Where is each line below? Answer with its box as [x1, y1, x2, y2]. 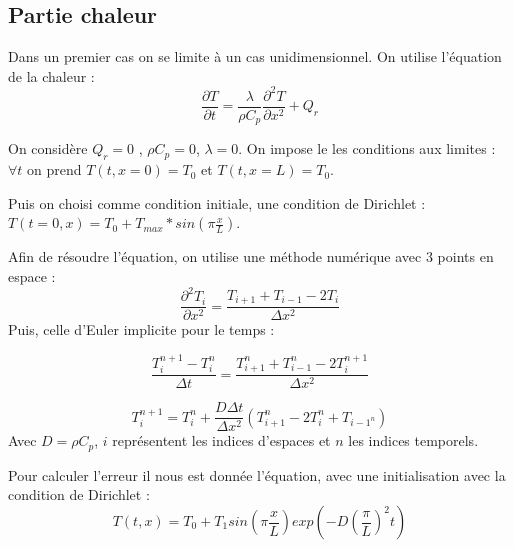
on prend [27, 159, 82, 180]
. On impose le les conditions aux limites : [238, 138, 496, 159]
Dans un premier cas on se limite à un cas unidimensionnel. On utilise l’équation [8, 46, 502, 67]
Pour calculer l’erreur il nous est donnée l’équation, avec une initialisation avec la [8, 464, 506, 485]
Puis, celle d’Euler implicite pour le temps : [8, 319, 275, 340]
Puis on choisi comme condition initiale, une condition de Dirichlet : [8, 192, 426, 213]
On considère [8, 138, 88, 159]
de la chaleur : [8, 65, 95, 86]
